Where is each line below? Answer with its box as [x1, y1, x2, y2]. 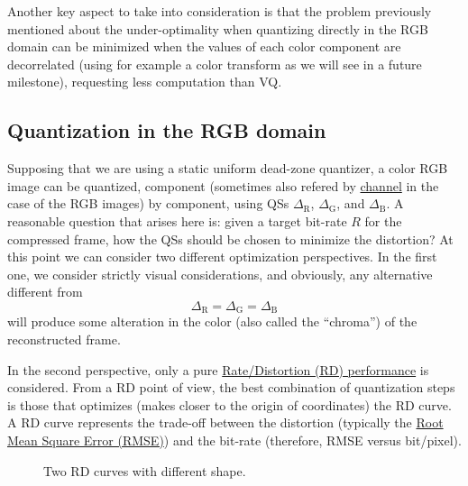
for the [364, 211, 402, 230]
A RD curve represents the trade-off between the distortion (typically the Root [7, 413, 444, 432]
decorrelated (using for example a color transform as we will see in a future [7, 54, 422, 73]
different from [7, 282, 83, 301]
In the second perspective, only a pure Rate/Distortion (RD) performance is [7, 360, 429, 379]
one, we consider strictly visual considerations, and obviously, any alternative [7, 264, 433, 283]
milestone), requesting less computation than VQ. [7, 72, 282, 91]
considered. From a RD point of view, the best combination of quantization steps [7, 378, 455, 397]
